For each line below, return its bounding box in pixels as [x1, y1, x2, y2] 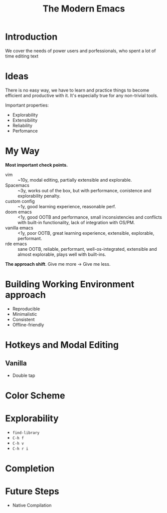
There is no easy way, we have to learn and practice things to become [5, 87, 150, 93]
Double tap [12, 372, 35, 378]
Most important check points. [5, 162, 68, 168]
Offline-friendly [12, 321, 44, 328]
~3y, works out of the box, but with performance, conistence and [17, 187, 152, 193]
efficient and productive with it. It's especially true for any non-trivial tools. [5, 92, 159, 98]
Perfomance [12, 128, 38, 134]
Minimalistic [12, 311, 37, 317]
